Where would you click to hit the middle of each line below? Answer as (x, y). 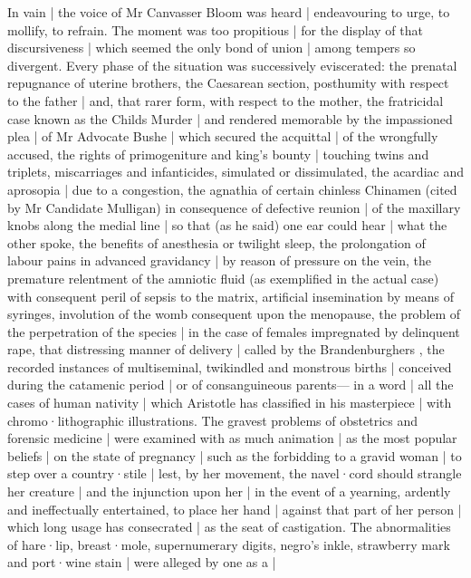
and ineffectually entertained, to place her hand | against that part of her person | (235, 509)
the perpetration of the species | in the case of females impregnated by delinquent (234, 331)
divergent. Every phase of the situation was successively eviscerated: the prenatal (232, 65)
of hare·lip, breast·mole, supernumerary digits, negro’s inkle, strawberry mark (229, 544)
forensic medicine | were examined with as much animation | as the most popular (232, 438)
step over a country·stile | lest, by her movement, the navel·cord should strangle (235, 473)
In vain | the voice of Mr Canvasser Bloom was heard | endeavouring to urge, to (229, 12)
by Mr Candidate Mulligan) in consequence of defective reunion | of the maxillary (234, 207)
